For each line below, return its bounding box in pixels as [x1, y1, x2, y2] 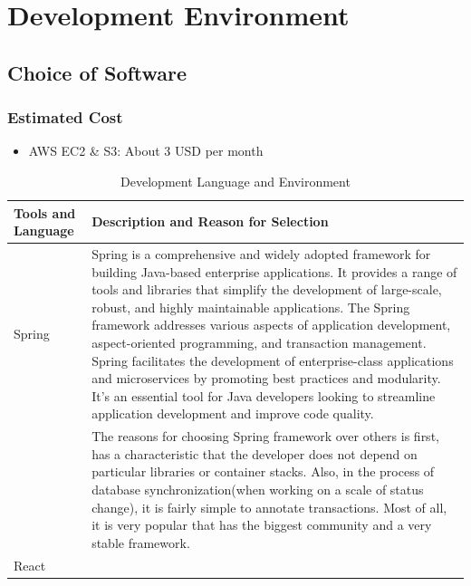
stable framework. [91, 533, 190, 552]
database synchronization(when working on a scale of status [91, 479, 424, 498]
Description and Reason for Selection [91, 212, 329, 231]
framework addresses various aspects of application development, [91, 315, 451, 334]
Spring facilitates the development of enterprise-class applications [91, 351, 454, 370]
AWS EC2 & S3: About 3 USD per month [28, 141, 264, 160]
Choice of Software [7, 58, 187, 86]
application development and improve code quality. [91, 404, 374, 423]
